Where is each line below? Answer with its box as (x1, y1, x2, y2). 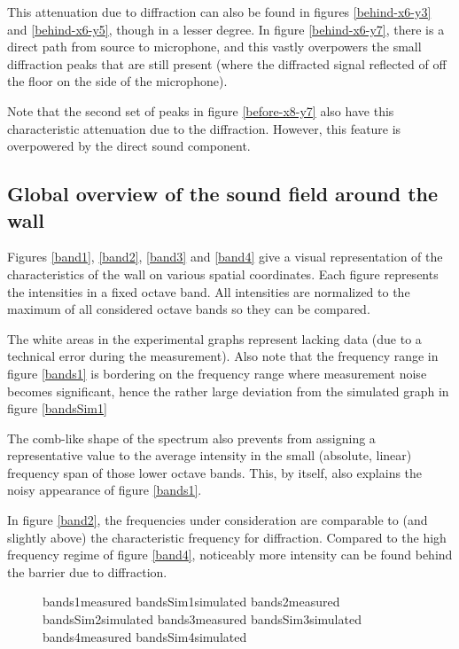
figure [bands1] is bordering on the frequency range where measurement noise (7, 364, 427, 382)
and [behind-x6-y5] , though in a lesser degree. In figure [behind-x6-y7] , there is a (7, 20, 445, 38)
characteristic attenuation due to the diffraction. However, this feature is (7, 119, 401, 137)
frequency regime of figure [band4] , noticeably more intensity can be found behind (7, 545, 453, 564)
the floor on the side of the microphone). (7, 72, 228, 90)
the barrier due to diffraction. (7, 562, 167, 581)
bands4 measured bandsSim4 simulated (43, 627, 247, 645)
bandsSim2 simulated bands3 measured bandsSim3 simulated (43, 610, 362, 629)
